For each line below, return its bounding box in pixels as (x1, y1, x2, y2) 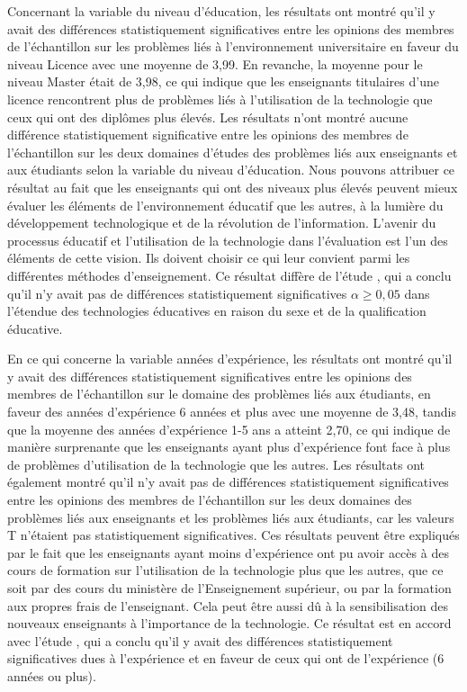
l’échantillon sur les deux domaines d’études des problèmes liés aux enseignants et (7, 142, 458, 161)
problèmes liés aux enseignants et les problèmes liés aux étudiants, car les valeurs (7, 508, 454, 526)
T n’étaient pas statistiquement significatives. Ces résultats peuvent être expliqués (7, 526, 460, 544)
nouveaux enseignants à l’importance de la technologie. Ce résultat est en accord (7, 614, 452, 633)
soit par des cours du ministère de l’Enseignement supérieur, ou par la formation (7, 579, 452, 597)
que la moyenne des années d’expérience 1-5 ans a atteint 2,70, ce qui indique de (7, 419, 451, 438)
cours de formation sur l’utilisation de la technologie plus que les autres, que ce (7, 561, 444, 580)
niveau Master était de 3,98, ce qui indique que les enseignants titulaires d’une (7, 72, 439, 91)
